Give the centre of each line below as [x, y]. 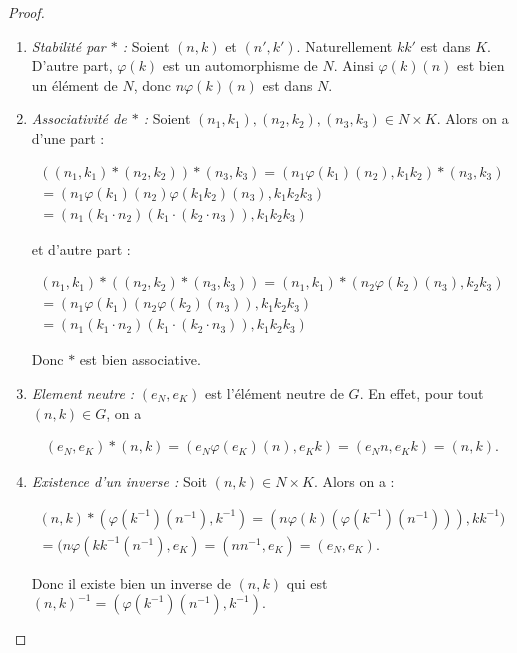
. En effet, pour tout [421, 392]
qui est [307, 582]
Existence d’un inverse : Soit [119, 481]
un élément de [74, 84]
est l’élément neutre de [274, 392]
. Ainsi [353, 65]
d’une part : [68, 137]
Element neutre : [83, 392]
